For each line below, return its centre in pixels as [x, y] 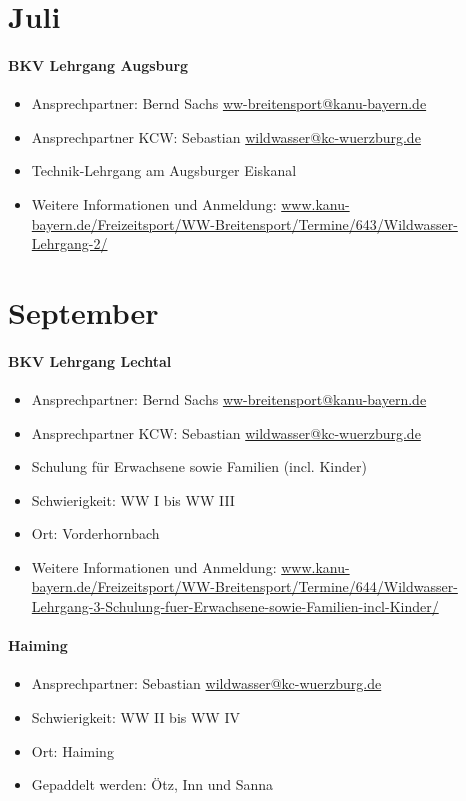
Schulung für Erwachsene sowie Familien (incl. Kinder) [199, 466]
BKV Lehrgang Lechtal [90, 360]
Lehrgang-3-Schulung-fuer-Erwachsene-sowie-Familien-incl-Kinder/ [235, 606]
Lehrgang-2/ [69, 243]
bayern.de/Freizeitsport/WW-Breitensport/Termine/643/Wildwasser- [244, 223]
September [83, 311]
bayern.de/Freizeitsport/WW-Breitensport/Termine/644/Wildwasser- [244, 586]
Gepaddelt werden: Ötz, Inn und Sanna [152, 784]
